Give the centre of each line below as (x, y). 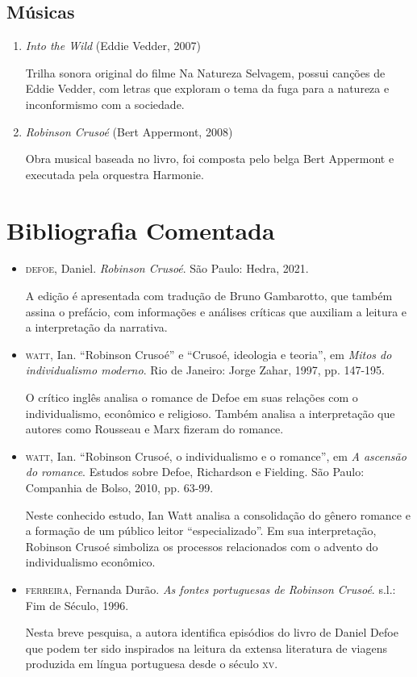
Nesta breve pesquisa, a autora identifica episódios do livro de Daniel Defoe (212, 632)
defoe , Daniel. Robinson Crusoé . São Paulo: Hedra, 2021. (167, 268)
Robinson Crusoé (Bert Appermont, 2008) (129, 131)
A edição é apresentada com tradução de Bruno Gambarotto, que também (209, 296)
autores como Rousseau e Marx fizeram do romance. (154, 429)
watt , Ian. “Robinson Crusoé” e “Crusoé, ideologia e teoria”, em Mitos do (208, 354)
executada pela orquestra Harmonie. (115, 174)
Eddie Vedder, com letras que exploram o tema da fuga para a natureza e (207, 88)
